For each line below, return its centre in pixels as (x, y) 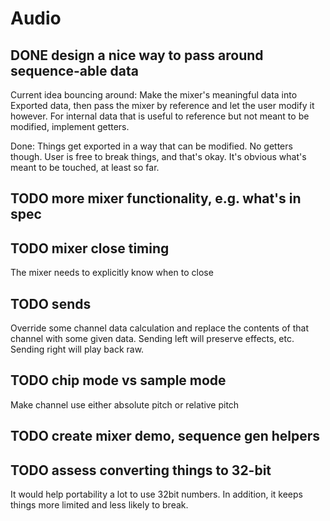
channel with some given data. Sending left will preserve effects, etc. (152, 339)
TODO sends (51, 303)
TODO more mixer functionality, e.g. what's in (156, 198)
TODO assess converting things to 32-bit (141, 470)
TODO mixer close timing (90, 248)
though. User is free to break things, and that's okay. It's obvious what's (158, 156)
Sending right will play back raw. (77, 349)
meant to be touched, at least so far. (85, 167)
